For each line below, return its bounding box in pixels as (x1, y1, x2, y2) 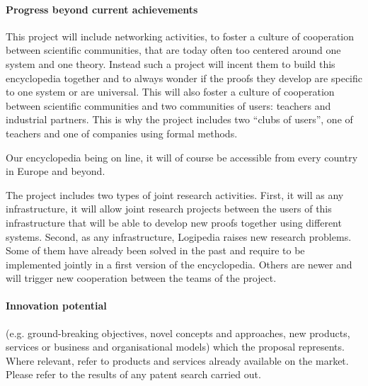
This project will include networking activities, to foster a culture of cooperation (6, 28, 354, 43)
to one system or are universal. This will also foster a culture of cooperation (6, 84, 335, 99)
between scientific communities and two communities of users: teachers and (6, 98, 331, 113)
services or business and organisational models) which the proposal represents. (6, 339, 345, 354)
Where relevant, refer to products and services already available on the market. (6, 353, 349, 368)
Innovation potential (6, 298, 107, 313)
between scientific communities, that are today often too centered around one (6, 42, 341, 57)
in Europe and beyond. (6, 164, 105, 178)
